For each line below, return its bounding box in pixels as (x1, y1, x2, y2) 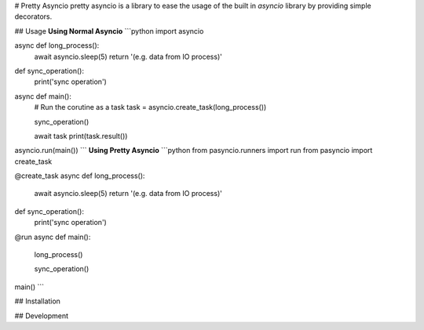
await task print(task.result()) (34, 131, 128, 140)
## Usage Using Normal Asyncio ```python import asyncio (14, 26, 204, 35)
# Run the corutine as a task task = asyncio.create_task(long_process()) (34, 103, 267, 112)
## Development (14, 310, 69, 321)
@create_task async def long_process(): (14, 171, 145, 180)
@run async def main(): (14, 232, 91, 241)
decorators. (14, 12, 53, 21)
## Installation (14, 296, 60, 306)
